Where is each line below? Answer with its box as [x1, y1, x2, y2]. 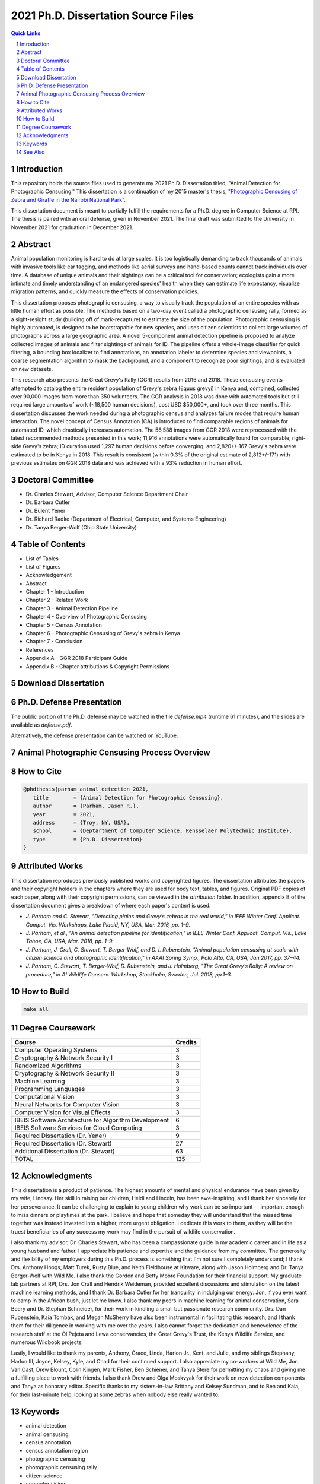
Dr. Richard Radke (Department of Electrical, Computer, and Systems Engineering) [25, 515, 226, 522]
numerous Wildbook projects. [11, 1339, 83, 1346]
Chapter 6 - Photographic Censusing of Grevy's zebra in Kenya [25, 630, 180, 637]
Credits [175, 1038, 197, 1047]
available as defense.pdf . [11, 721, 72, 728]
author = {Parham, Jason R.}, [33, 803, 139, 810]
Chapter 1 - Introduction [25, 588, 84, 595]
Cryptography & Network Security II [14, 1069, 114, 1077]
